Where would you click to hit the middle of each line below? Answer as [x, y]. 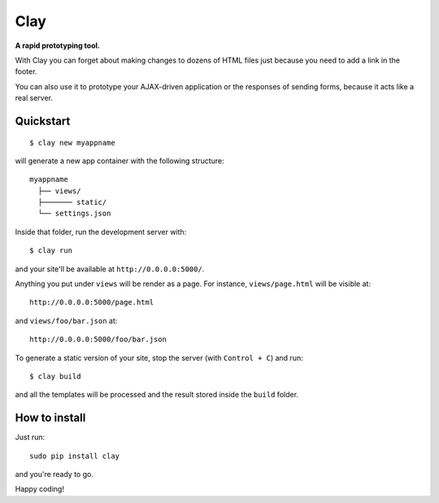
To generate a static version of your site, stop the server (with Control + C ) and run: [159, 358]
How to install [50, 418]
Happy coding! [40, 489]
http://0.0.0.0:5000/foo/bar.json [98, 340]
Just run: [30, 437]
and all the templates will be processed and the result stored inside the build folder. [157, 395]
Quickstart [43, 121]
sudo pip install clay [75, 456]
